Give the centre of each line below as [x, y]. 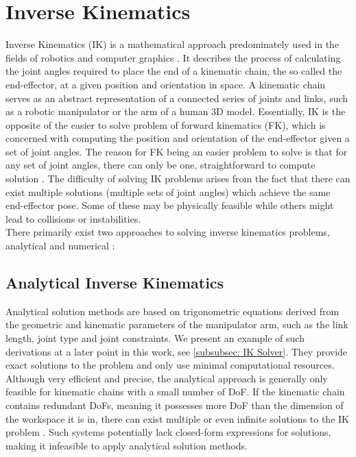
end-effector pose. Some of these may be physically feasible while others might [170, 205]
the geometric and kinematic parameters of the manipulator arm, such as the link [177, 324]
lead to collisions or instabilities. [73, 218]
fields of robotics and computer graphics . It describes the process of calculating [173, 57]
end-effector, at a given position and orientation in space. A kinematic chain [166, 84]
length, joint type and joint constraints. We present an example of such [155, 338]
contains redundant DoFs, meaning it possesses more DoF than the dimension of [175, 405]
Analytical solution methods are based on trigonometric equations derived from [173, 311]
